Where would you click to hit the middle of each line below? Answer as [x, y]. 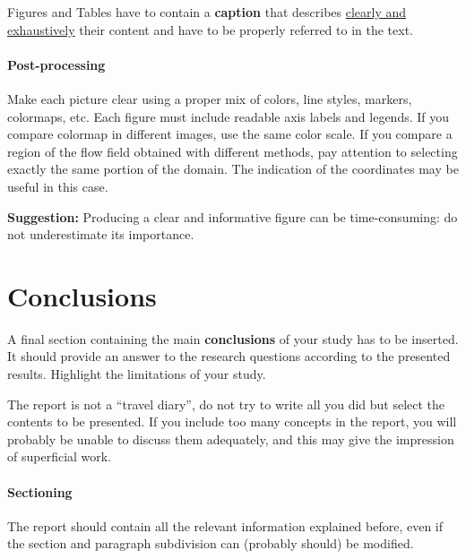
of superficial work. [60, 456]
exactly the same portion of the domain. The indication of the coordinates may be [233, 169]
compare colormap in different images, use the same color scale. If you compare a [230, 134]
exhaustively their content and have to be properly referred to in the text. [210, 29]
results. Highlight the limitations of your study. [137, 374]
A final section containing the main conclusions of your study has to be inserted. [233, 338]
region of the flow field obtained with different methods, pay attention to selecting [233, 151]
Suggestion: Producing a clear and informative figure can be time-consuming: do [233, 216]
